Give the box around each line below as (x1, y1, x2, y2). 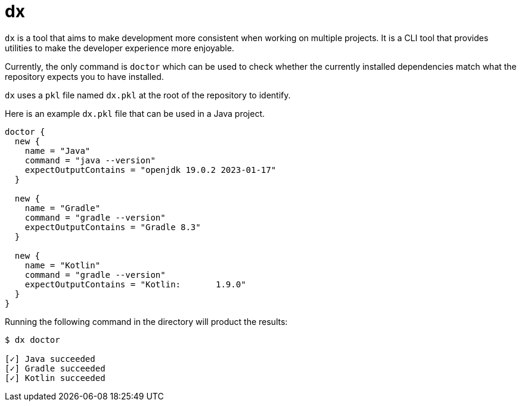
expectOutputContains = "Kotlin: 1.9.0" (24, 279, 246, 289)
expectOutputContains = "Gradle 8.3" (24, 222, 201, 232)
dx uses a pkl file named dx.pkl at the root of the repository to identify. (5, 89, 291, 100)
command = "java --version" (24, 155, 156, 165)
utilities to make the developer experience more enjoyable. (5, 42, 234, 53)
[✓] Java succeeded (5, 354, 95, 364)
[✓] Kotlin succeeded (5, 373, 106, 383)
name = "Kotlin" (24, 260, 101, 270)
